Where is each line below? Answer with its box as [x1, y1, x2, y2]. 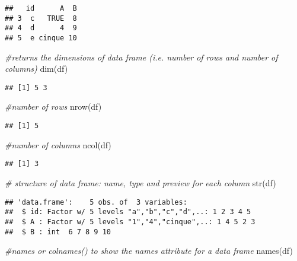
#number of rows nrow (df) [5, 100, 102, 113]
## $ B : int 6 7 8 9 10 [5, 227, 111, 236]
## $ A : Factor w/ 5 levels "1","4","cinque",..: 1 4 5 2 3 [5, 217, 256, 226]
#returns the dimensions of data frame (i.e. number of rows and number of [5, 50, 278, 63]
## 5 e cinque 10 [5, 33, 77, 42]
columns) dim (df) [5, 62, 68, 75]
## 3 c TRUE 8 [5, 14, 77, 23]
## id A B [5, 4, 77, 12]
